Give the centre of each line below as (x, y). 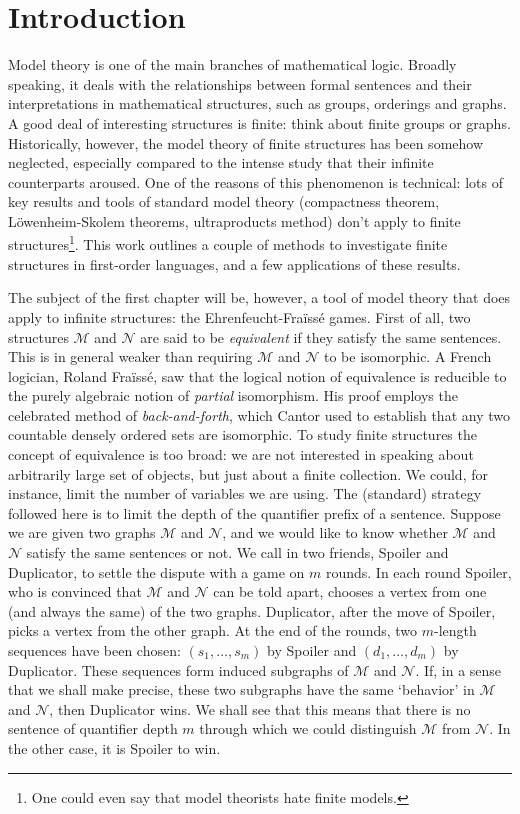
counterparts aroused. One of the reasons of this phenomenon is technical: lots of (255, 181)
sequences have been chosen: (94, 650)
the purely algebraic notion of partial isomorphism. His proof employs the (233, 395)
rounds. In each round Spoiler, (418, 571)
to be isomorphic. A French (407, 356)
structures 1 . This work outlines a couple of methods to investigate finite (228, 243)
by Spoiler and (312, 650)
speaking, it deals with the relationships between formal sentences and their (240, 83)
